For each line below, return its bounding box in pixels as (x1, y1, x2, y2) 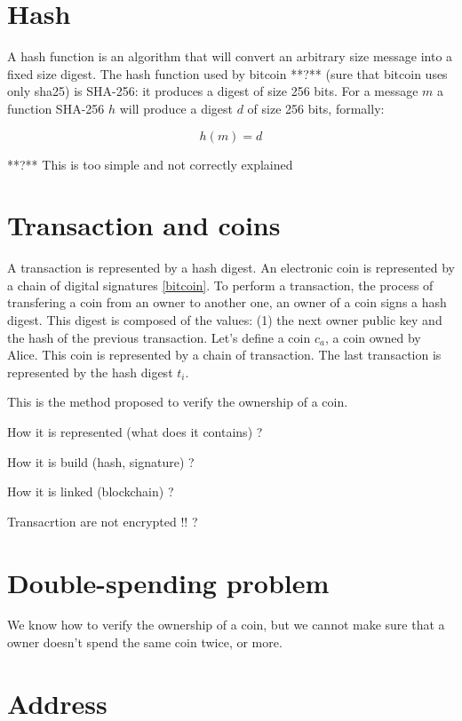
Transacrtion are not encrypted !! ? (7, 511, 198, 530)
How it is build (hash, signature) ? (7, 452, 195, 471)
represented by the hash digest (7, 362, 173, 381)
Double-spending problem (7, 564, 330, 600)
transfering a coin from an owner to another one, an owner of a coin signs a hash (7, 293, 447, 312)
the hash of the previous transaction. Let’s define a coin (7, 328, 311, 346)
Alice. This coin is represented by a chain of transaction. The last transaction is (7, 345, 442, 364)
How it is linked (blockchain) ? (7, 482, 174, 501)
